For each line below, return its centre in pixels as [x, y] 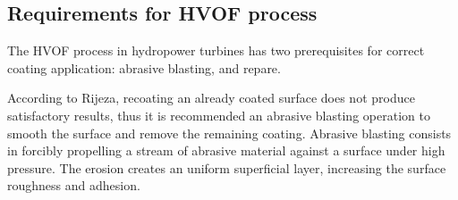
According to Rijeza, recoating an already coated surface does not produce [211, 98]
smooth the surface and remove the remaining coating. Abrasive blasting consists [229, 133]
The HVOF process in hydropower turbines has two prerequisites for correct [216, 50]
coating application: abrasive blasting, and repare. [144, 67]
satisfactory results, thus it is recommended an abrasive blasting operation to [219, 115]
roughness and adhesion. [74, 185]
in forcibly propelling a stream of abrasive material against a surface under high [226, 150]
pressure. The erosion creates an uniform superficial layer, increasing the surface [227, 167]
